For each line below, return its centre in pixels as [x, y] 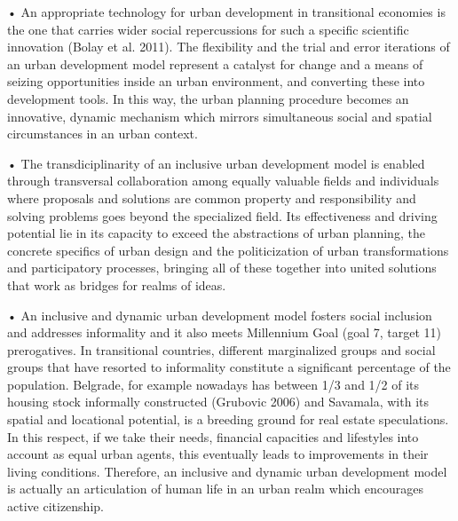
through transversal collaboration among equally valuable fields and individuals [223, 181]
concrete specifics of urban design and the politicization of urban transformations [228, 250]
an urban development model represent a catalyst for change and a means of [215, 63]
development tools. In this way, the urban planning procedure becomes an [208, 98]
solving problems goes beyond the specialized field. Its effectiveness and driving [222, 215]
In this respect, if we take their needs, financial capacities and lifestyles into [213, 436]
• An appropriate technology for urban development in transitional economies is [226, 12]
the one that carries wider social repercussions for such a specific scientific [208, 29]
